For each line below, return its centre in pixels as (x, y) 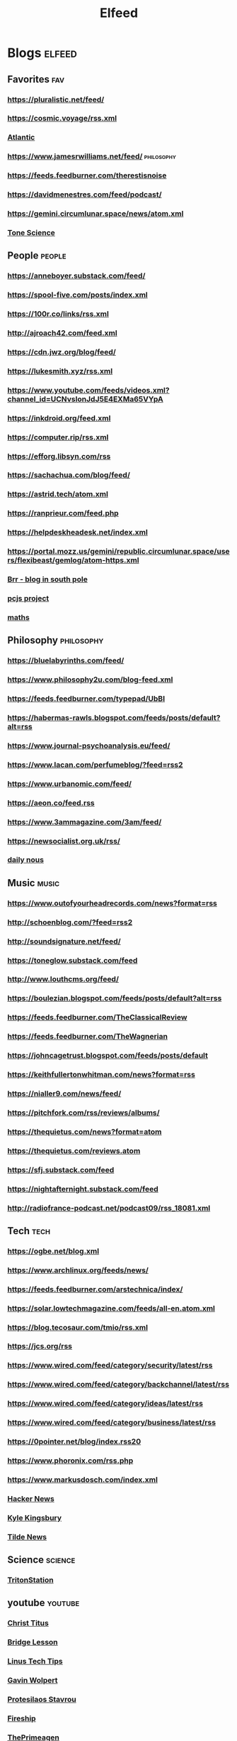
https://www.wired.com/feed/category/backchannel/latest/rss (118, 1385)
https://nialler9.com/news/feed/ (64, 1093)
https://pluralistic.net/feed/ (56, 99)
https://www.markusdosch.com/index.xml (82, 1480)
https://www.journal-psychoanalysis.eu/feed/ (89, 746)
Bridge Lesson (33, 1642)
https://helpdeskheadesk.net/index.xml (78, 533)
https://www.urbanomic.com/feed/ (70, 784)
